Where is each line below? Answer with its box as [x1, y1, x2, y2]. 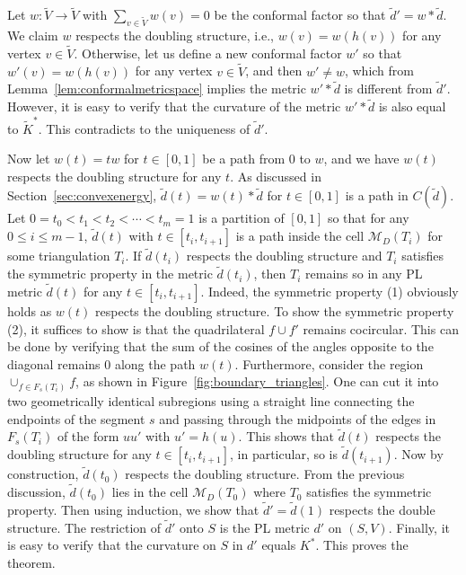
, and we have [323, 149, 400, 168]
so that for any [327, 208, 409, 227]
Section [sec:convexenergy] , [7, 186, 157, 205]
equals [261, 535, 296, 554]
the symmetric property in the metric [7, 264, 213, 283]
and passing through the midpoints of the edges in [159, 409, 436, 428]
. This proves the [315, 535, 409, 554]
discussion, [7, 482, 66, 501]
